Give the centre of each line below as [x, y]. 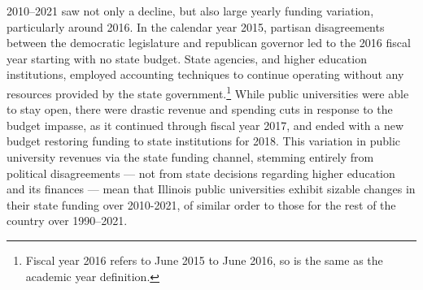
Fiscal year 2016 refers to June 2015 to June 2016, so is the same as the [204, 260]
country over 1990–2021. [67, 221]
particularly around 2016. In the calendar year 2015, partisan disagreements [196, 26]
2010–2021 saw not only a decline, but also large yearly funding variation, [190, 11]
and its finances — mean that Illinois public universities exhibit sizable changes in [211, 189]
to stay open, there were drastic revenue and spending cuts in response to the [200, 109]
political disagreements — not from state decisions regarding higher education [201, 173]
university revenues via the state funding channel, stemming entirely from [190, 157]
